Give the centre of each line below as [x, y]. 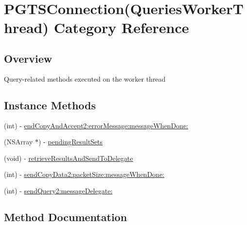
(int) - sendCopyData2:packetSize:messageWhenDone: [84, 174]
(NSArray [18, 142]
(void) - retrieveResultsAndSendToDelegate [69, 158]
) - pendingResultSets [71, 142]
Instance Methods [50, 105]
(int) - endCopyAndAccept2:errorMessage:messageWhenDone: [96, 125]
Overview [28, 58]
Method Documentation [66, 216]
